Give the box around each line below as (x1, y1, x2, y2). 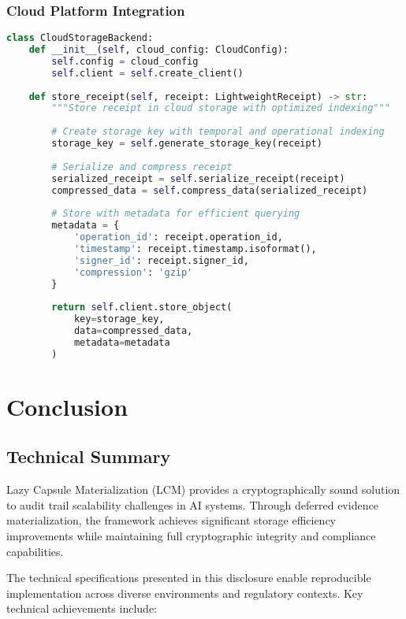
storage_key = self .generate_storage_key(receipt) (51, 138, 322, 150)
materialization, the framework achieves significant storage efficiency (6, 512, 337, 528)
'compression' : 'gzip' (73, 266, 193, 278)
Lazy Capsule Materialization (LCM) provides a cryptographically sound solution (6, 481, 400, 498)
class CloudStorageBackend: (6, 32, 154, 44)
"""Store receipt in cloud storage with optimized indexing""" (51, 102, 390, 114)
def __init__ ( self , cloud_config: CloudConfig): (28, 44, 289, 56)
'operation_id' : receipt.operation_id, (73, 232, 283, 243)
